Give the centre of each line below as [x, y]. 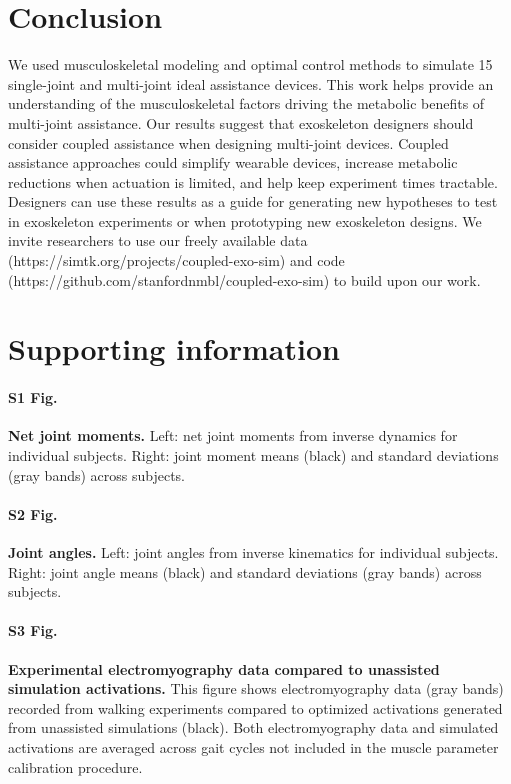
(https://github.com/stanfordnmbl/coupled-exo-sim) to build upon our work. [244, 279]
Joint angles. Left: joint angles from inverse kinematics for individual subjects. [253, 552]
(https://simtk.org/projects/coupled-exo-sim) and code [176, 260]
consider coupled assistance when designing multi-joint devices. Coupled [228, 142]
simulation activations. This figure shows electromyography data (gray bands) [256, 688]
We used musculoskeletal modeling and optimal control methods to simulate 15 [250, 64]
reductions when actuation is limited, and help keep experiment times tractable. [253, 181]
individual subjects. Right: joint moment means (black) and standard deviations [253, 455]
